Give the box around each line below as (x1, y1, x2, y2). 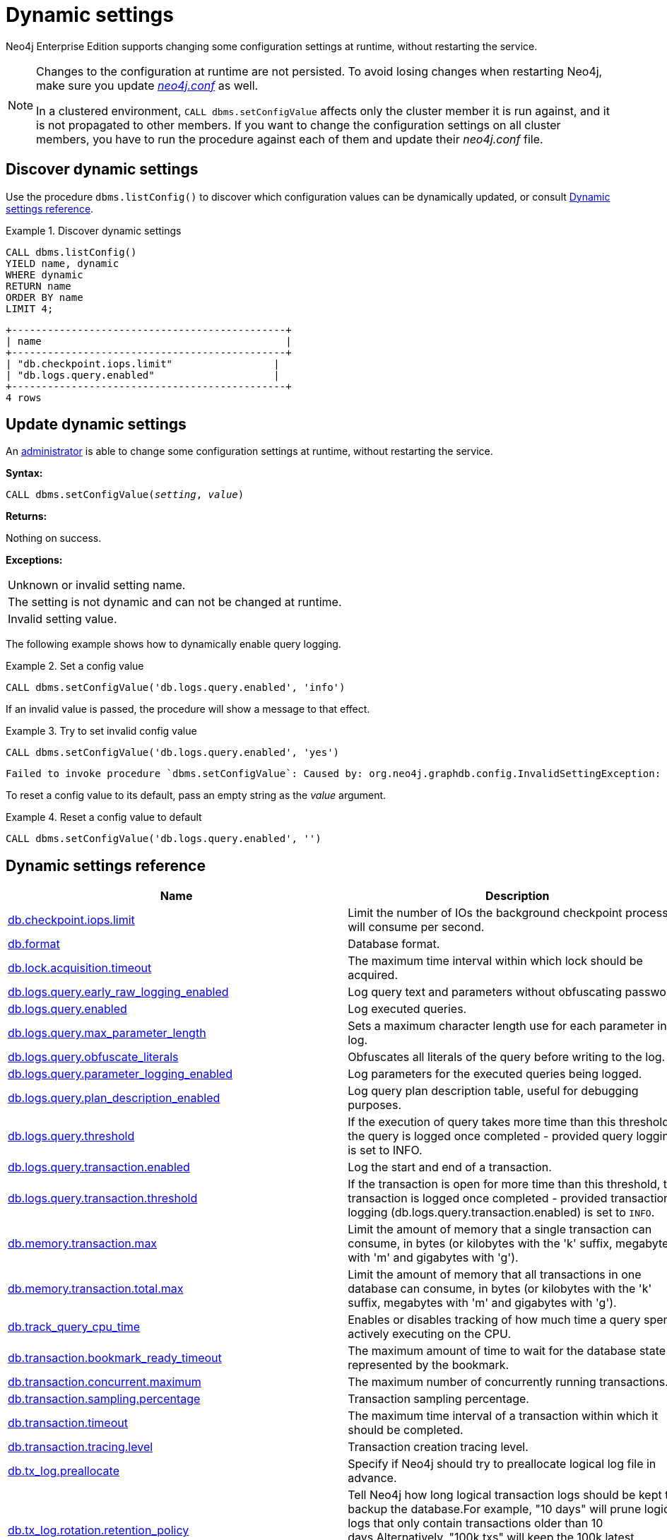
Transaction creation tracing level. (348, 1440, 529, 1455)
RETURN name (6, 280, 71, 292)
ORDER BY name (6, 291, 83, 303)
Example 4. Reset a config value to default (6, 811, 202, 824)
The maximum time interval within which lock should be (348, 954, 643, 969)
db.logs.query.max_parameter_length (8, 1026, 206, 1041)
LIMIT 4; (6, 302, 54, 314)
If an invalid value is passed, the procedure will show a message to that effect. (6, 703, 370, 716)
